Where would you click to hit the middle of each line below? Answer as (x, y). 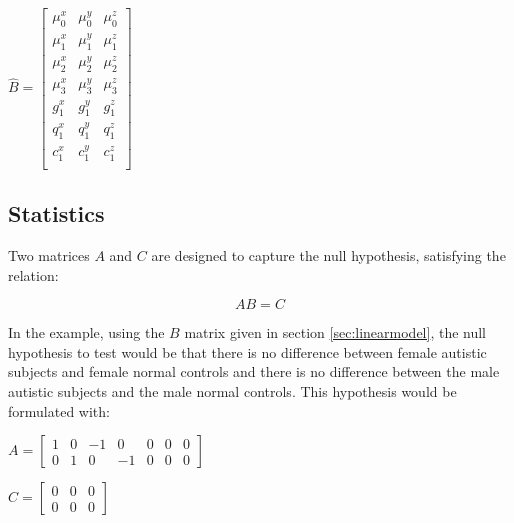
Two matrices (49, 255)
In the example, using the (86, 332)
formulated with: (59, 410)
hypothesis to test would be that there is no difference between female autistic (247, 351)
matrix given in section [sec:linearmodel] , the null (335, 332)
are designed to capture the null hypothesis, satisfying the (328, 255)
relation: (33, 274)
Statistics (56, 213)
